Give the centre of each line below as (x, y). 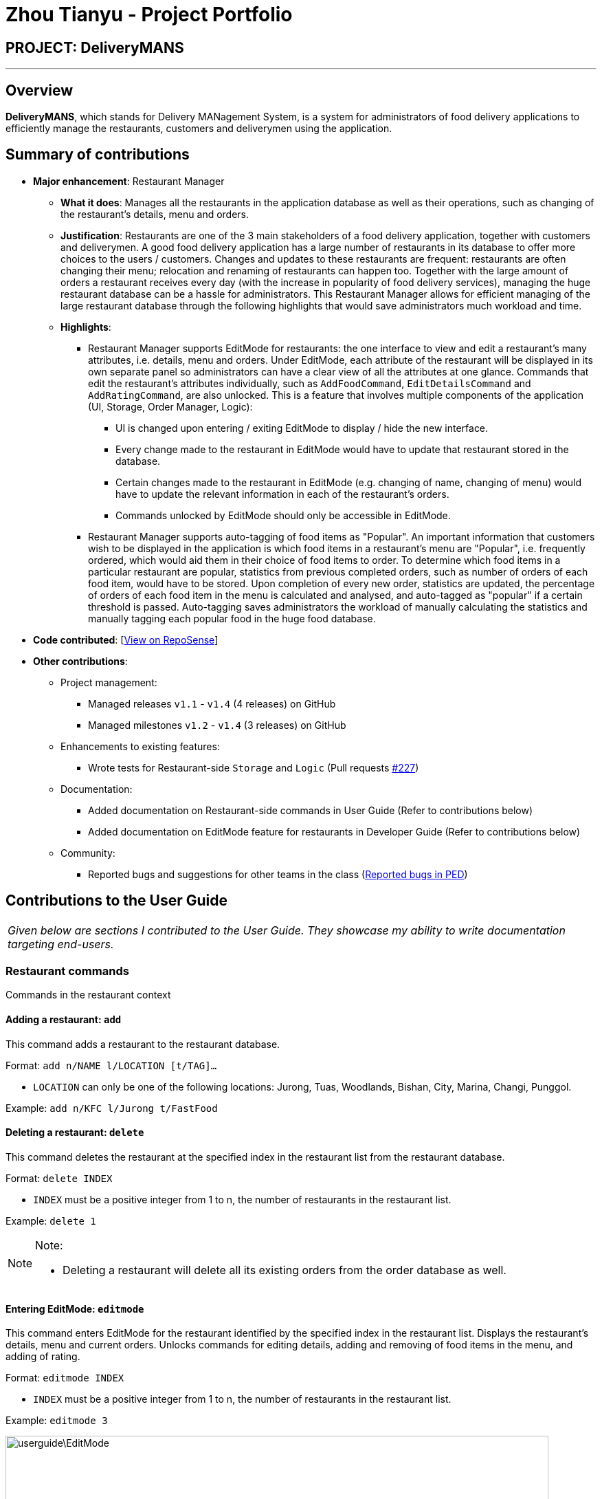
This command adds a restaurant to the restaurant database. (143, 1044)
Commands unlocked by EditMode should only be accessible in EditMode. (283, 515)
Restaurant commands (67, 971)
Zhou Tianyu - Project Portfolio (149, 14)
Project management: (109, 682)
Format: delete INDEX (59, 1178)
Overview (40, 90)
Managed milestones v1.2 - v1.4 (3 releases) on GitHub (217, 725)
